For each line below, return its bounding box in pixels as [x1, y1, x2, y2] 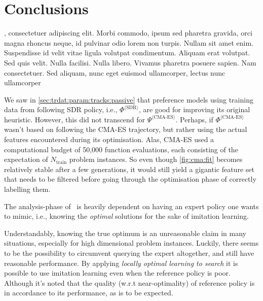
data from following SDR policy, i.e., [4, 104, 118, 115]
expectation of [4, 154, 48, 164]
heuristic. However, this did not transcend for [4, 114, 145, 124]
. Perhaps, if [175, 114, 213, 124]
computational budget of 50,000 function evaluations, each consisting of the [4, 144, 238, 154]
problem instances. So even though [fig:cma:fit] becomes [69, 154, 243, 164]
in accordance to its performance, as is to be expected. [4, 287, 173, 298]
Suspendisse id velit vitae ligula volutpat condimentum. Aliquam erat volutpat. [4, 47, 250, 58]
